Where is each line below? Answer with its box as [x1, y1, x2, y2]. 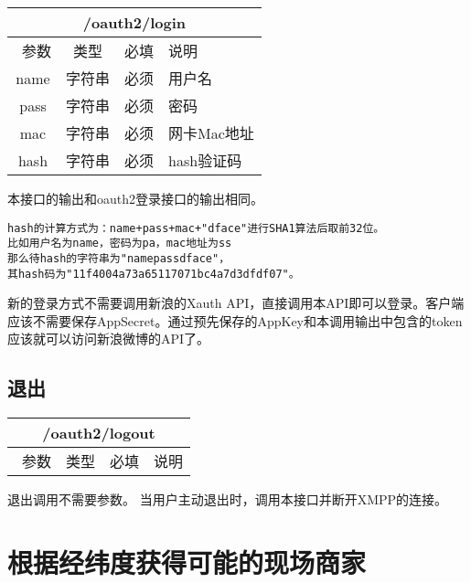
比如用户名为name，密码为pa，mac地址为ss [7, 237, 232, 250]
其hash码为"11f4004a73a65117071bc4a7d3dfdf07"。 [7, 267, 300, 281]
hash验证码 [168, 150, 242, 171]
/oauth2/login [82, 12, 186, 33]
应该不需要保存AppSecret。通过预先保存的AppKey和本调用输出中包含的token [7, 311, 463, 330]
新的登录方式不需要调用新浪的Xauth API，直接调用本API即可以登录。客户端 [7, 293, 465, 313]
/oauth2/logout [42, 422, 155, 444]
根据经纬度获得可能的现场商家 [7, 543, 367, 580]
